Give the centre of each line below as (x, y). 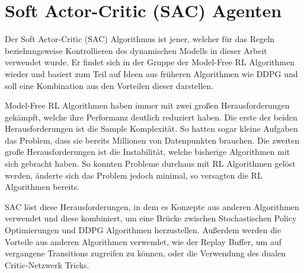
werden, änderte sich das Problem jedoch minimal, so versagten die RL (134, 175)
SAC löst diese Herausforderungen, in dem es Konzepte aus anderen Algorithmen (152, 206)
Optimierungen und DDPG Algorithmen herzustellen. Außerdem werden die (143, 230)
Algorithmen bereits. (42, 187)
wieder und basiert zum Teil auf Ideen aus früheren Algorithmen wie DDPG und (151, 73)
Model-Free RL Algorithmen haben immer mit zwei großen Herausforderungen (147, 105)
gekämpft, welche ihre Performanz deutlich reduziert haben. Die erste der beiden (151, 117)
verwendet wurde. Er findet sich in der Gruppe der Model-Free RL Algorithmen (150, 62)
